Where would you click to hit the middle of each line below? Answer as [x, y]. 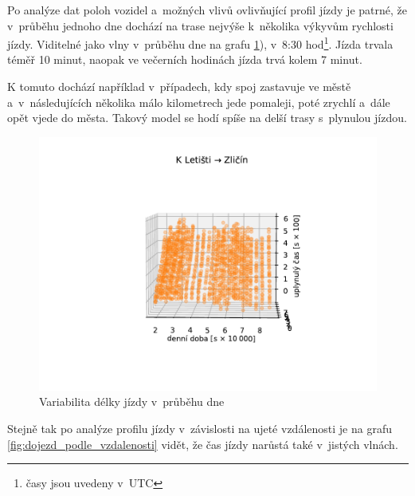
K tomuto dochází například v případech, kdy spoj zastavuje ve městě [179, 87]
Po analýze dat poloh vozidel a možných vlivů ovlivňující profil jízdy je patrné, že [207, 10]
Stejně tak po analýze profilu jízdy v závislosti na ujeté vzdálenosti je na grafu [200, 428]
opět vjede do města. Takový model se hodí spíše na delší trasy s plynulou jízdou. [207, 118]
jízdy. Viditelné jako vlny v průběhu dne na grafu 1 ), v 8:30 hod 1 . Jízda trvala [200, 43]
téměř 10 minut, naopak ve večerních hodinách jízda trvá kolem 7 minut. [185, 59]
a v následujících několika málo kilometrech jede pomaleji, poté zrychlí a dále [199, 102]
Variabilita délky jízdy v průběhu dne [132, 402]
